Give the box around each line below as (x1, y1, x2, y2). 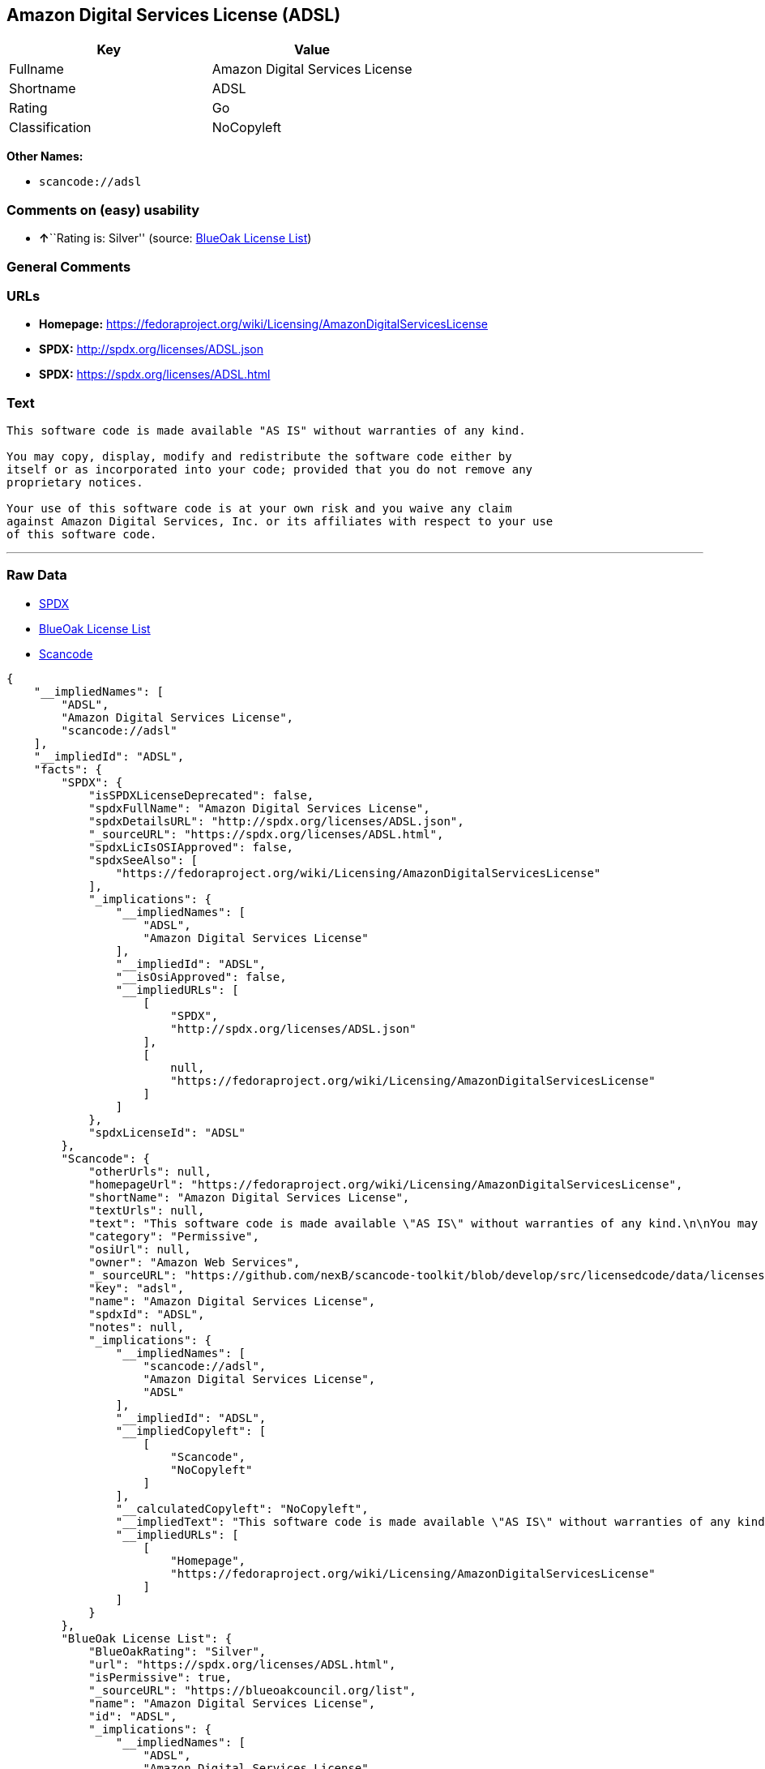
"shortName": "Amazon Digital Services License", (88, 1190, 410, 1204)
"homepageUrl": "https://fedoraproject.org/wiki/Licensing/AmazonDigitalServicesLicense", (88, 1177, 683, 1191)
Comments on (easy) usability (6, 201, 200, 218)
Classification (9, 119, 92, 136)
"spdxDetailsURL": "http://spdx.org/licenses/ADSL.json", (88, 814, 464, 828)
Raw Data (6, 567, 67, 584)
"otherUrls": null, (88, 1164, 212, 1178)
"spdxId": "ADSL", (88, 1307, 205, 1321)
